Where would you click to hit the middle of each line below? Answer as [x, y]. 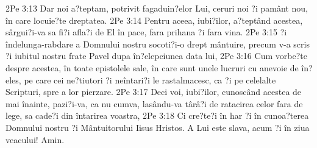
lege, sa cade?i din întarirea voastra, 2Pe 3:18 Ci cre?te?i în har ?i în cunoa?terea [157, 115]
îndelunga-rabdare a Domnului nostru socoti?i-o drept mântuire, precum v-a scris [158, 44]
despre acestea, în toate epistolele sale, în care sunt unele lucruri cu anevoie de [152, 67]
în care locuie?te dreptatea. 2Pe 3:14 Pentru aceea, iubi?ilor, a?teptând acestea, [154, 20]
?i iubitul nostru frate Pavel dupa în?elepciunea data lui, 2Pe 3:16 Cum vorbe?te [156, 56]
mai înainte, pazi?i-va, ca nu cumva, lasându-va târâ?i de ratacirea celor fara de [154, 103]
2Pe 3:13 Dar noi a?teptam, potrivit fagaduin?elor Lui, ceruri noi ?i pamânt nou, [157, 8]
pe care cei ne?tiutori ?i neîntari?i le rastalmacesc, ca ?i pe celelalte [150, 79]
